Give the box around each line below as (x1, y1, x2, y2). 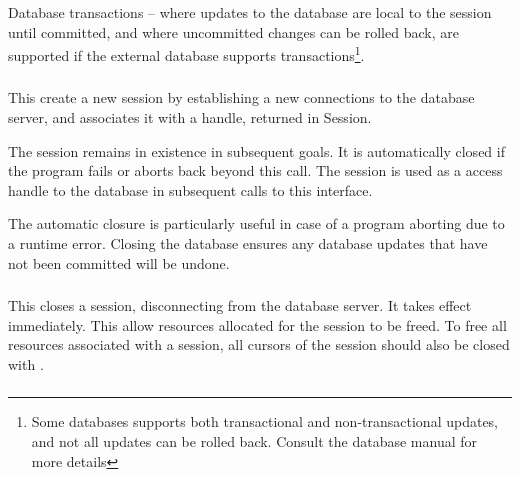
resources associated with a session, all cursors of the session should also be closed (8, 334, 510, 355)
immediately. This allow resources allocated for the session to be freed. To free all (8, 314, 507, 335)
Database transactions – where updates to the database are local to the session (8, 2, 492, 22)
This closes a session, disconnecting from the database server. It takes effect (8, 295, 472, 316)
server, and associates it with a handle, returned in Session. (8, 106, 372, 127)
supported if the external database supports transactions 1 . (8, 42, 365, 65)
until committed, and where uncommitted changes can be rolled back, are (8, 21, 459, 42)
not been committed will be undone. (8, 252, 230, 273)
